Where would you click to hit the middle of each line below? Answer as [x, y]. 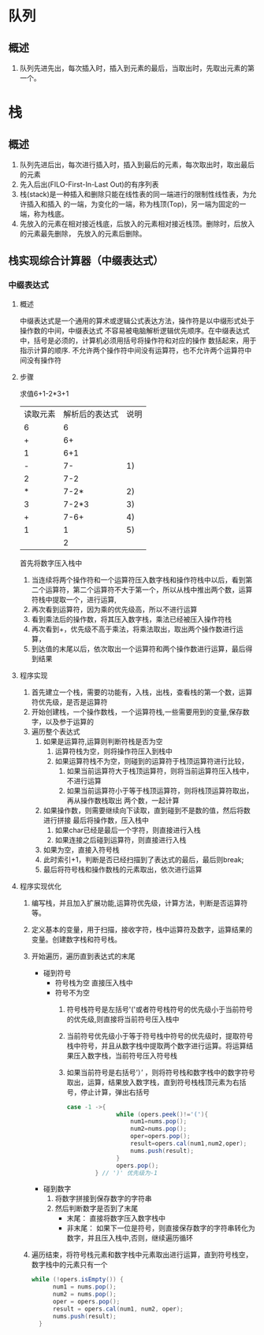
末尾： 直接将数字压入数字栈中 [116, 1218]
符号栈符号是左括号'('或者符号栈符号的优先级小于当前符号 [160, 1009]
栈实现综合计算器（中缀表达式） [86, 261]
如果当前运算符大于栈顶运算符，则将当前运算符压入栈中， [160, 771]
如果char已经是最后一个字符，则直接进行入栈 [128, 830]
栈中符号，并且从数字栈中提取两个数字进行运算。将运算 [156, 1046]
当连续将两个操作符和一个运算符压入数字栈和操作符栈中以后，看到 [138, 579]
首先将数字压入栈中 [51, 563]
